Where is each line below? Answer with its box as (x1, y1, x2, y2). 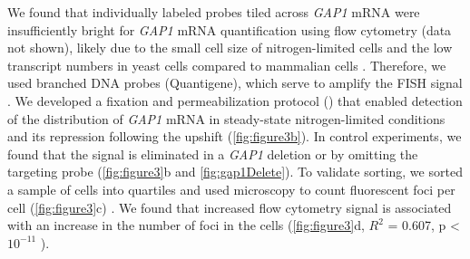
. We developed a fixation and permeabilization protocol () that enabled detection (7, 91, 463, 110)
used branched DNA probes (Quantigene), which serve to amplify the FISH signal (7, 73, 463, 92)
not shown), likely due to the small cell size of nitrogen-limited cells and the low (7, 38, 453, 57)
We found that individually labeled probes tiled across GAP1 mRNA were (7, 3, 420, 21)
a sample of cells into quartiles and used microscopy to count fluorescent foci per (7, 179, 455, 198)
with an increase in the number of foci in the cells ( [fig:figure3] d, (7, 216, 365, 235)
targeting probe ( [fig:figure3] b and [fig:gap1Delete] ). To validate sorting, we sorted (7, 162, 463, 181)
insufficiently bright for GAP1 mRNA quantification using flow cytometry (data (7, 20, 452, 39)
